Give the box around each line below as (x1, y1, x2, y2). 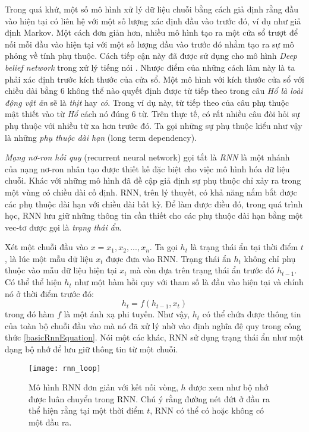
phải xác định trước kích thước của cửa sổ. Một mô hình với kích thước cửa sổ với (5, 72, 304, 85)
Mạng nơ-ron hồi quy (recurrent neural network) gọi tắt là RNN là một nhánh (5, 151, 290, 163)
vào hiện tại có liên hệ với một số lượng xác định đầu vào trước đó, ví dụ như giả (5, 14, 301, 27)
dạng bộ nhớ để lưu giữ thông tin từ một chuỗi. (5, 343, 178, 355)
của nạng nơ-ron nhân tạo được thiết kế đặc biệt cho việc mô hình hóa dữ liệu (5, 162, 290, 175)
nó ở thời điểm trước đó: (5, 287, 94, 299)
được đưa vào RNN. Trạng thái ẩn (106, 252, 231, 264)
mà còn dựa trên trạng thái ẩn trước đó (130, 264, 275, 276)
